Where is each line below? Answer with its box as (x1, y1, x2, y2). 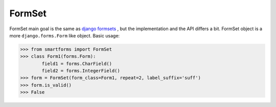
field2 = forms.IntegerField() (41, 68, 120, 74)
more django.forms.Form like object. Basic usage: (9, 32, 120, 38)
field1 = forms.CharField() (41, 60, 112, 67)
